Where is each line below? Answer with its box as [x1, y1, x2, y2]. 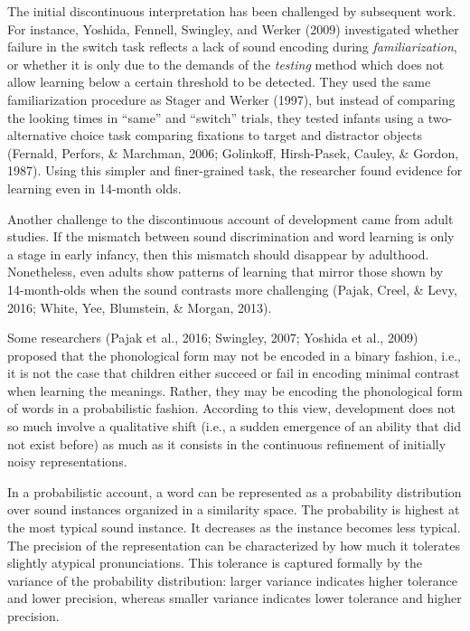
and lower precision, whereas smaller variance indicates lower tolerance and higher [7, 589, 462, 607]
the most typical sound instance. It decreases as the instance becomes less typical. [7, 518, 461, 537]
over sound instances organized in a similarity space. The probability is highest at [7, 500, 460, 519]
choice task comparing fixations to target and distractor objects [70, 126, 423, 145]
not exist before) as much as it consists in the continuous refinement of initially [7, 434, 446, 453]
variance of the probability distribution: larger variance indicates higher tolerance [7, 570, 457, 589]
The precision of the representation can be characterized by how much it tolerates [7, 535, 460, 554]
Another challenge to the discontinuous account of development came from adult [7, 209, 454, 228]
